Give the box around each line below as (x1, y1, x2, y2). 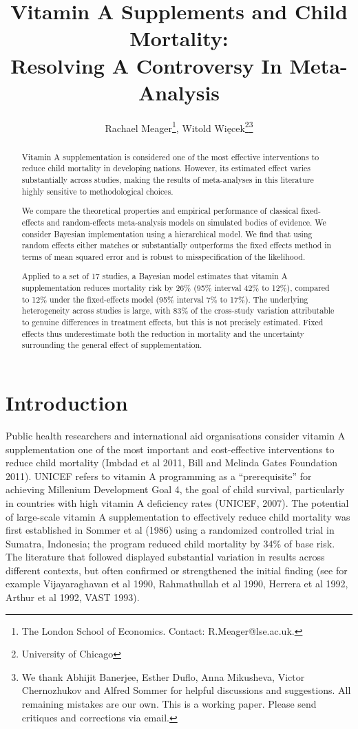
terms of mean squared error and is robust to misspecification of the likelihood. (21, 250, 306, 262)
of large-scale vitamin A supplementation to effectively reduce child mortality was (6, 509, 350, 523)
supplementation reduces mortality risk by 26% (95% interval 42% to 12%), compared (21, 282, 330, 294)
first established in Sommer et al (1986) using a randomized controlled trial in (6, 523, 335, 537)
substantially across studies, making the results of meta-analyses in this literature (21, 174, 314, 186)
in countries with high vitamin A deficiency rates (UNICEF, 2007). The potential (6, 495, 349, 510)
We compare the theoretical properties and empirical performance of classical (21, 205, 299, 217)
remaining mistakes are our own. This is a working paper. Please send (21, 697, 317, 711)
